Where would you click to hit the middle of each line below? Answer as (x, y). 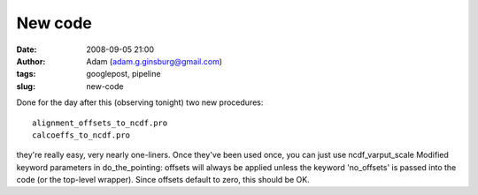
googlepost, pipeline (123, 74)
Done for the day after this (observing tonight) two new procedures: (140, 102)
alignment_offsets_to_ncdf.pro (100, 123)
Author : (31, 61)
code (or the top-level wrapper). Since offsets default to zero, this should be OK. (163, 180)
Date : (27, 49)
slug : (26, 86)
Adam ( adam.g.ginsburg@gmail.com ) (154, 61)
